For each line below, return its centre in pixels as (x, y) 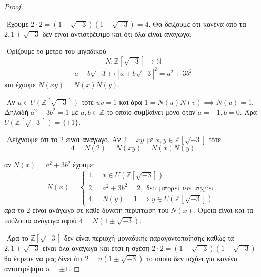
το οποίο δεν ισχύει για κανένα (192, 258)
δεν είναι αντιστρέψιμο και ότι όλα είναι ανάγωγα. (117, 34)
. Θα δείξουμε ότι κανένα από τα (197, 23)
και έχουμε (20, 84)
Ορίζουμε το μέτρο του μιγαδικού (56, 51)
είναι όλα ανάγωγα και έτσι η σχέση (96, 248)
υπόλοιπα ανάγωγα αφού (41, 220)
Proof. (14, 6)
